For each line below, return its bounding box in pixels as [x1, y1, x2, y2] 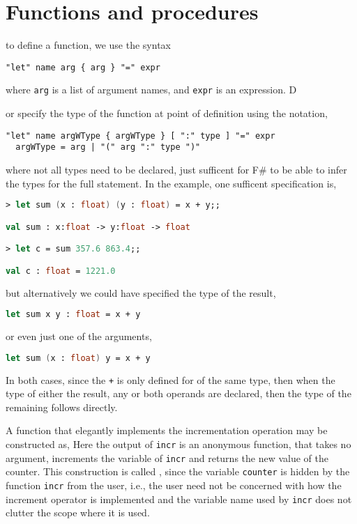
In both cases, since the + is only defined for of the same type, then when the [6, 372, 335, 387]
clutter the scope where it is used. [6, 505, 150, 520]
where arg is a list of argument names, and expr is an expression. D [6, 82, 297, 97]
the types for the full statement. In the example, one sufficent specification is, [6, 176, 337, 190]
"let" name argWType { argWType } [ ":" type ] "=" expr [6, 130, 275, 141]
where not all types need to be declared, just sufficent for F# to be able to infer [6, 162, 347, 176]
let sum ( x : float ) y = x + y [6, 353, 151, 363]
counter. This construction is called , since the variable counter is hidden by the [6, 464, 350, 479]
